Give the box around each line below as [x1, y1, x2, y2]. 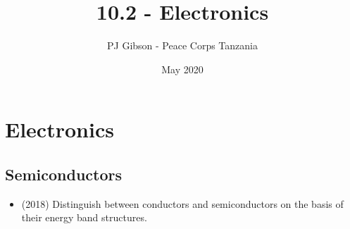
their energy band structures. [21, 210, 147, 225]
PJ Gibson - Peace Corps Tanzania [107, 38, 258, 53]
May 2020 [161, 61, 204, 76]
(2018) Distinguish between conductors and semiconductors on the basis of [21, 196, 344, 211]
